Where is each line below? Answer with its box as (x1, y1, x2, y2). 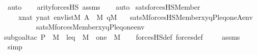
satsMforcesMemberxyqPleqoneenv (36, 21, 145, 32)
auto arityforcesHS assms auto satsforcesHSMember (7, 2, 200, 12)
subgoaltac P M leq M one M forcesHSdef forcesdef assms (4, 31, 240, 42)
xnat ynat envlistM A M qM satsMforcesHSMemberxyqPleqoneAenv (18, 11, 253, 22)
